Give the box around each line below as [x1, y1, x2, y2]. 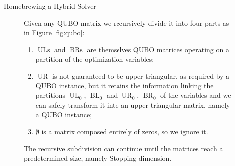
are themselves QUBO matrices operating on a [87, 44, 229, 54]
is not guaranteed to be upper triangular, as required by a [52, 70, 230, 81]
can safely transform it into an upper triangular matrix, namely [35, 99, 230, 110]
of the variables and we [160, 90, 231, 100]
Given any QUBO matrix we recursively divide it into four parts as [24, 17, 229, 28]
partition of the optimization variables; [35, 54, 154, 64]
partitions [35, 90, 66, 100]
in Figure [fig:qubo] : [24, 27, 85, 38]
